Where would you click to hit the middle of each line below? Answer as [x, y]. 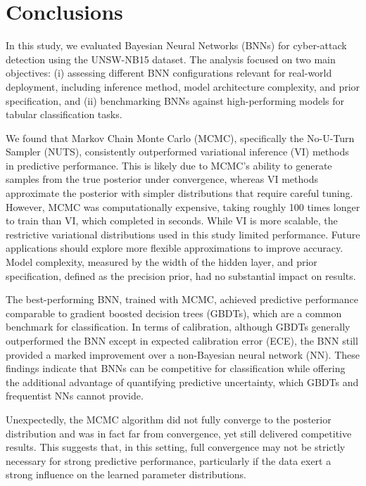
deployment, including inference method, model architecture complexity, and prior [183, 86]
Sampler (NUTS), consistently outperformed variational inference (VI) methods [177, 152]
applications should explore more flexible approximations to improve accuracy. [175, 248]
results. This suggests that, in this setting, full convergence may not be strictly [176, 447]
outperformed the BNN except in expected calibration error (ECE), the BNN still [182, 340]
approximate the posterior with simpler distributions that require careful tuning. [179, 193]
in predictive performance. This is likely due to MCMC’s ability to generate [169, 165]
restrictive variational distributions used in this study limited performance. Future [183, 234]
